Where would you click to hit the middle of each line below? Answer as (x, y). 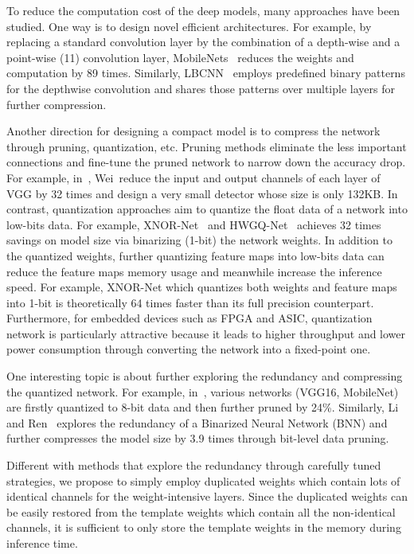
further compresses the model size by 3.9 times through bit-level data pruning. (198, 438)
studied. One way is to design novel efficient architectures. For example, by (189, 26)
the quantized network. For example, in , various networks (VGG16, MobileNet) (203, 391)
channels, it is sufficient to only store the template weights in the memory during (204, 527)
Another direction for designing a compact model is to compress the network (193, 131)
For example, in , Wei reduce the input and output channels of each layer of (193, 177)
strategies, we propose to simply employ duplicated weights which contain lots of (203, 480)
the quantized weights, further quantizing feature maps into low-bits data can (195, 255)
